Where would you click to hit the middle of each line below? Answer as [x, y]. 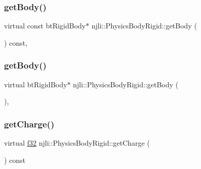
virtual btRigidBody [36, 84]
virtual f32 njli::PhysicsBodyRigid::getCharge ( [77, 143]
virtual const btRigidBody [45, 26]
